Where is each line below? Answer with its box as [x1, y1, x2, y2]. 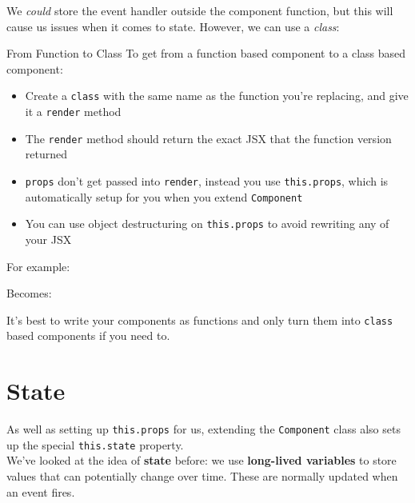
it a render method [25, 103, 122, 120]
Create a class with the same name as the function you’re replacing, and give [25, 87, 409, 104]
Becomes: [6, 285, 52, 301]
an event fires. [6, 483, 75, 500]
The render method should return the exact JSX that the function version [25, 130, 392, 146]
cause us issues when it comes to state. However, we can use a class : [6, 18, 340, 34]
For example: [6, 257, 70, 274]
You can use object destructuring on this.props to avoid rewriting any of [25, 215, 389, 232]
